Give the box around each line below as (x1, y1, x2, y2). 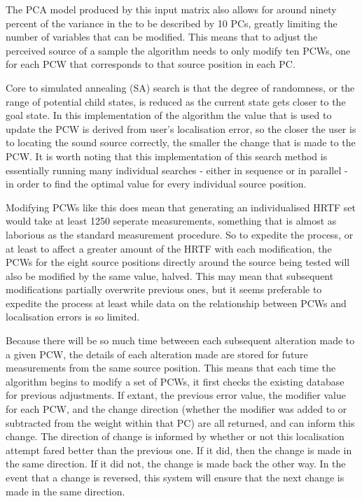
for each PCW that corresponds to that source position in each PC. (6, 57, 295, 71)
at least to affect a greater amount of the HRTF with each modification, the (6, 241, 332, 255)
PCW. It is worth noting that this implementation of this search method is (6, 148, 328, 163)
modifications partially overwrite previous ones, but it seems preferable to (6, 282, 322, 297)
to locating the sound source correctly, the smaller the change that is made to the (6, 135, 356, 150)
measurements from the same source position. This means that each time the (6, 360, 336, 375)
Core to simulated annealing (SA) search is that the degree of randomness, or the (6, 80, 355, 94)
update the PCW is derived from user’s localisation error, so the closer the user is (6, 121, 356, 136)
